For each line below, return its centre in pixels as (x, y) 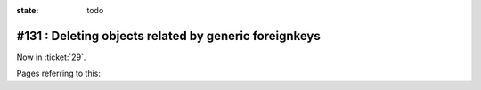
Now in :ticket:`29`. (51, 57)
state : (28, 10)
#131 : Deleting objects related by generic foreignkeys (168, 36)
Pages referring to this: (59, 74)
